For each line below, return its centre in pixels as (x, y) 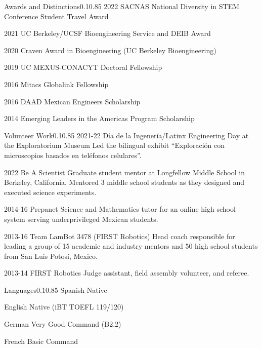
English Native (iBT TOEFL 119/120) (64, 307)
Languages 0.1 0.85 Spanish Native (56, 289)
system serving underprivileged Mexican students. (81, 219)
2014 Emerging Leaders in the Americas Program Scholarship (99, 118)
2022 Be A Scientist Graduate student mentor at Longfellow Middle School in (124, 172)
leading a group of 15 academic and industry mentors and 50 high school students (131, 246)
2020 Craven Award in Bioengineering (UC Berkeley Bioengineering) (110, 50)
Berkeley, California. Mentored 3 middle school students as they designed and (124, 182)
